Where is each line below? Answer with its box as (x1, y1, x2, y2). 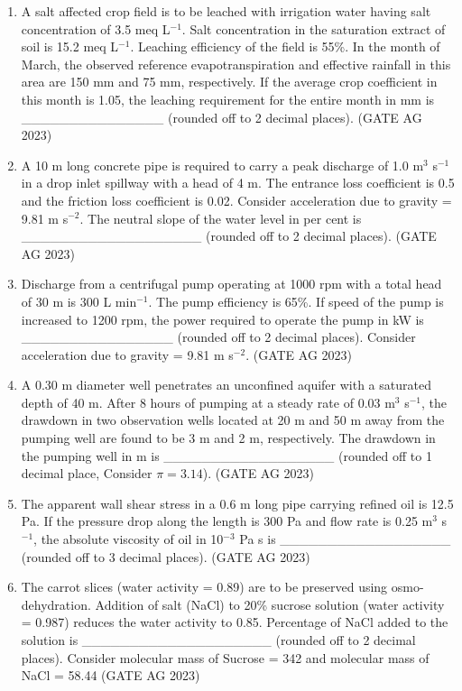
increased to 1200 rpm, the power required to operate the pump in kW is (21, 309, 424, 328)
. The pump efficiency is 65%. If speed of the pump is (148, 291, 444, 310)
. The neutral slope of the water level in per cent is (79, 208, 362, 227)
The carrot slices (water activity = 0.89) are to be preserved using (21, 577, 388, 596)
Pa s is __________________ (239, 530, 451, 548)
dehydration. (21, 594, 91, 613)
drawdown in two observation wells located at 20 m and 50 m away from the (21, 410, 445, 429)
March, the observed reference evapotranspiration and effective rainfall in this (21, 54, 451, 73)
